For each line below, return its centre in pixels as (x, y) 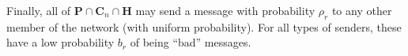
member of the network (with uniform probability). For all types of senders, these (204, 26)
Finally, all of (39, 10)
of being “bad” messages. (191, 42)
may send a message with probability (225, 10)
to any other (362, 10)
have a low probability (60, 42)
